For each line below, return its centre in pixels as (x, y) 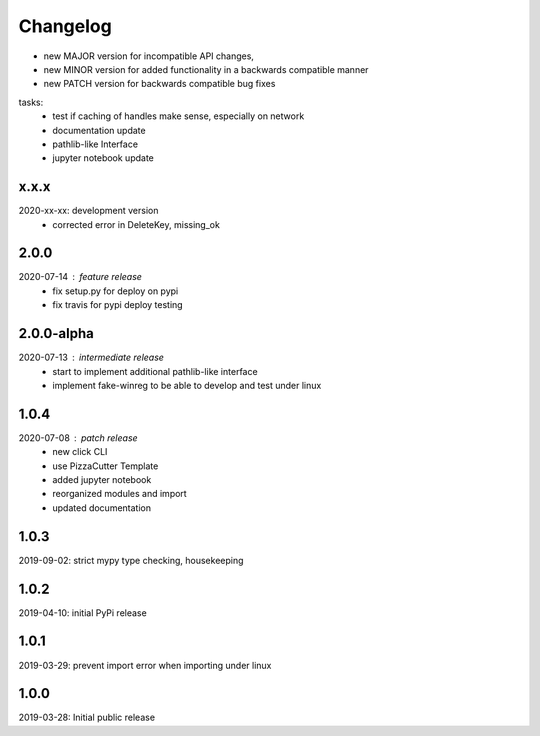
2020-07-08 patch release (78, 437)
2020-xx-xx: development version (88, 211)
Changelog (65, 26)
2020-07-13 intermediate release (91, 357)
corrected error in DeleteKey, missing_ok (136, 224)
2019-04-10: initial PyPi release (82, 612)
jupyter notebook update (103, 158)
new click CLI (80, 452)
